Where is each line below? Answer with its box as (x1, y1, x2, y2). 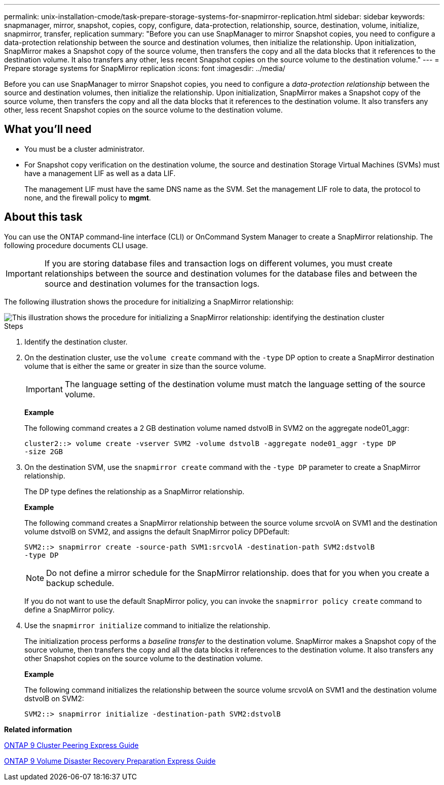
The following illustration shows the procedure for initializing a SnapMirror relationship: (4, 297, 294, 306)
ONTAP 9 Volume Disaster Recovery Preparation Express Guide (4, 756, 216, 765)
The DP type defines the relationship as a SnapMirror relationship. (24, 487, 245, 496)
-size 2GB (24, 447, 63, 456)
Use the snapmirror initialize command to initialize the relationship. (24, 621, 271, 630)
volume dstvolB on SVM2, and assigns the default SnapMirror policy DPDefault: (24, 527, 290, 536)
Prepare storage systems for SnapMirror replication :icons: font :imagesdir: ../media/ (4, 64, 285, 73)
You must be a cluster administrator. (24, 144, 144, 153)
